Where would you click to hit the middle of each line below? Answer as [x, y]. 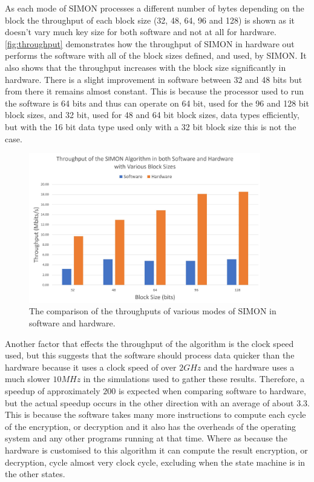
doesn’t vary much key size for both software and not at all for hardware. [141, 32]
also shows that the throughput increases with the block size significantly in [146, 67]
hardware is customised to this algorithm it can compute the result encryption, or [156, 450]
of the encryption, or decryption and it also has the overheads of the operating [151, 426]
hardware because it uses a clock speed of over [91, 367]
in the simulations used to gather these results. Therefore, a [194, 379]
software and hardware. [72, 323]
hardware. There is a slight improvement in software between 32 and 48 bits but [154, 79]
